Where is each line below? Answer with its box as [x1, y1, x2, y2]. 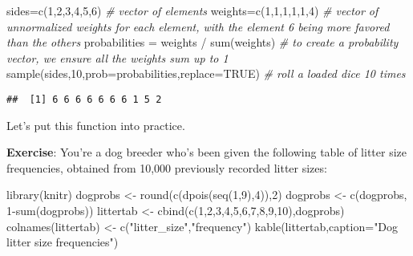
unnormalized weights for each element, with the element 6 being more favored [6, 18, 390, 35]
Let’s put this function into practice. [6, 116, 185, 133]
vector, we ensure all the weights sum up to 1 [6, 49, 229, 66]
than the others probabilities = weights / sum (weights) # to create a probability [6, 34, 399, 51]
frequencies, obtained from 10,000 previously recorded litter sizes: [6, 159, 327, 176]
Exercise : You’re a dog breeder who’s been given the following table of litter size [6, 144, 407, 161]
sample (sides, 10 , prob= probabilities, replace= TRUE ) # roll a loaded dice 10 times [6, 65, 406, 82]
